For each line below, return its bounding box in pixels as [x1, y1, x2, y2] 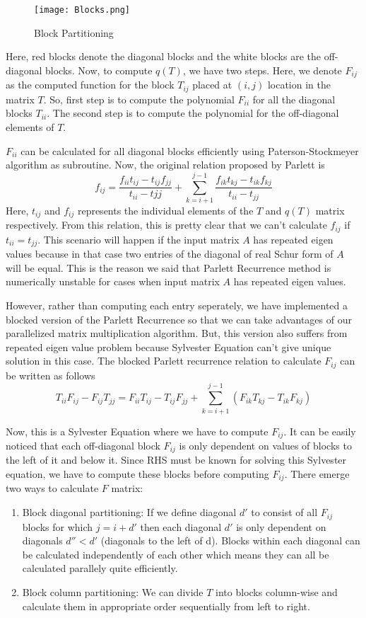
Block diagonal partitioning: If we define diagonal [22, 505, 237, 520]
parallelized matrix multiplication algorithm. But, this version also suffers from [6, 326, 348, 341]
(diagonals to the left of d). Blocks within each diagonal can [100, 533, 360, 548]
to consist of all [251, 505, 318, 520]
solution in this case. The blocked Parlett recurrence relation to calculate [6, 353, 321, 368]
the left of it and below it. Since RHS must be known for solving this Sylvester [6, 452, 347, 467]
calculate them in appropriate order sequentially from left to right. [22, 598, 310, 613]
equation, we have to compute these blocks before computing [6, 467, 269, 481]
